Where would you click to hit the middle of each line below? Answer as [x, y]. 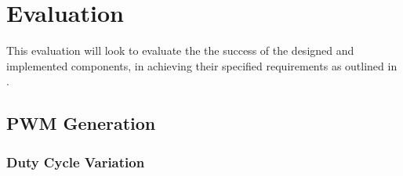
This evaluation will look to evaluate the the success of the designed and [180, 50]
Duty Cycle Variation [76, 162]
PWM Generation [81, 123]
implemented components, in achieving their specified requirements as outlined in [202, 65]
